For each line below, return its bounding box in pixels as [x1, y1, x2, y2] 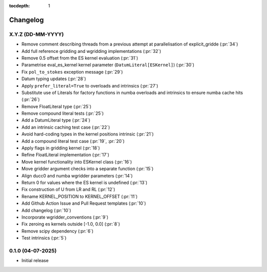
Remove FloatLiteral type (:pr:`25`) [21, 103, 91, 109]
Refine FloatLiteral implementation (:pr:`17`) [21, 152, 110, 158]
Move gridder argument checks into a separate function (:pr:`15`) [21, 166, 154, 172]
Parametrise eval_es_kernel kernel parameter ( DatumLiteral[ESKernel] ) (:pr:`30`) [21, 62, 195, 68]
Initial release [21, 258, 49, 264]
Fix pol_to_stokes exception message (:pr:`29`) [21, 69, 123, 75]
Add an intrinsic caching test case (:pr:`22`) [21, 124, 110, 130]
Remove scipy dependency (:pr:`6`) [21, 228, 94, 234]
